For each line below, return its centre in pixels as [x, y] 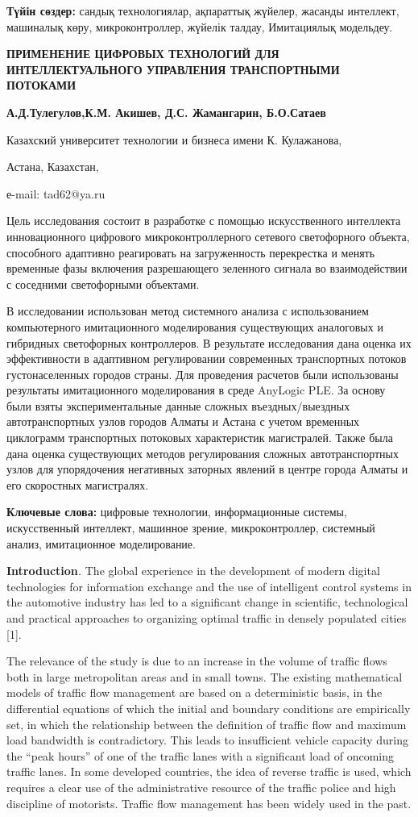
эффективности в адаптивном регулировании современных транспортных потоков [207, 358]
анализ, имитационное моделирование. [101, 543]
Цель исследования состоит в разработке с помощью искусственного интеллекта [204, 221]
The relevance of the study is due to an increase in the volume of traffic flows [197, 661]
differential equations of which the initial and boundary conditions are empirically [209, 708]
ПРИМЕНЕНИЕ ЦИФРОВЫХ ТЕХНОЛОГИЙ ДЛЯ [143, 54]
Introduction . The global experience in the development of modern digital [193, 571]
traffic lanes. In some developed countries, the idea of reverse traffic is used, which [209, 771]
